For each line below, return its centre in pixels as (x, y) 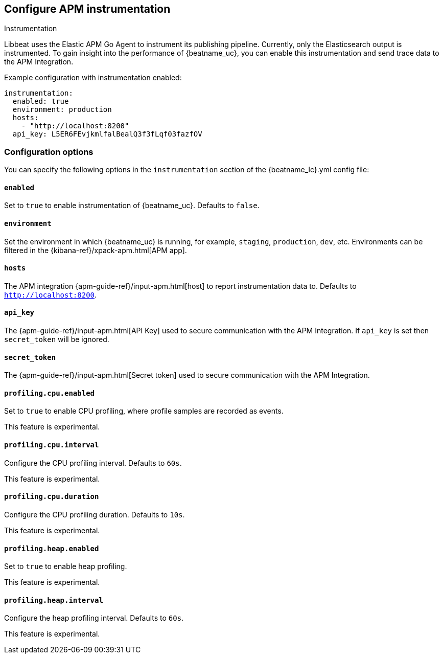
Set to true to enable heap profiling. (66, 566)
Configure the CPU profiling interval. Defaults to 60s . (93, 463)
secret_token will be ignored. (57, 339)
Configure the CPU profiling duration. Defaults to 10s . (95, 514)
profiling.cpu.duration (52, 497)
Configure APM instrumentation (87, 9)
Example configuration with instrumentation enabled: (93, 78)
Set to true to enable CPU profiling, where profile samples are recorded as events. (144, 411)
